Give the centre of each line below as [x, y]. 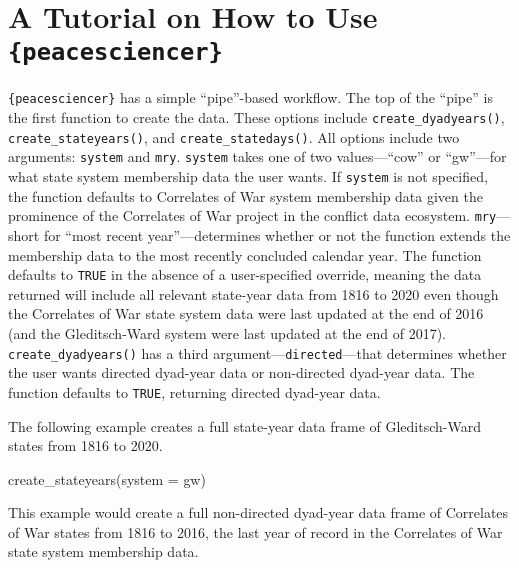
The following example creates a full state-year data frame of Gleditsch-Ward [244, 425]
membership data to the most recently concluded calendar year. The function [245, 254]
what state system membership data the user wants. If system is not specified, [248, 176]
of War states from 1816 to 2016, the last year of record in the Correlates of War [255, 531]
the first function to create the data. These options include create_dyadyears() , [256, 117]
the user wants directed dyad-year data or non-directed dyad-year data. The [241, 372]
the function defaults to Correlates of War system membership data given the [245, 195]
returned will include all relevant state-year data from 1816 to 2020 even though [253, 293]
